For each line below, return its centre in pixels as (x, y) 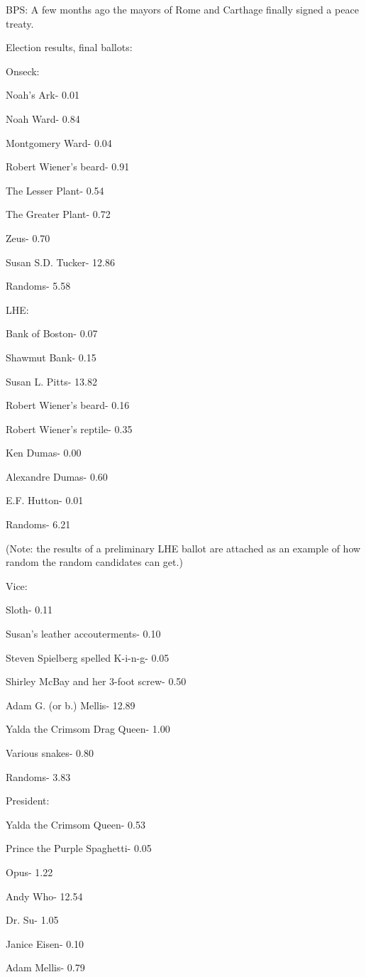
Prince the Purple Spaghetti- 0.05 (79, 848)
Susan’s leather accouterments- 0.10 (83, 634)
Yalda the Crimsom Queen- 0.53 (76, 824)
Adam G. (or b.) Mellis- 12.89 (71, 705)
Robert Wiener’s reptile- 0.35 (69, 429)
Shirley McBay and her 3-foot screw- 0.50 (96, 681)
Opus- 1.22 (29, 872)
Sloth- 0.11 (29, 610)
